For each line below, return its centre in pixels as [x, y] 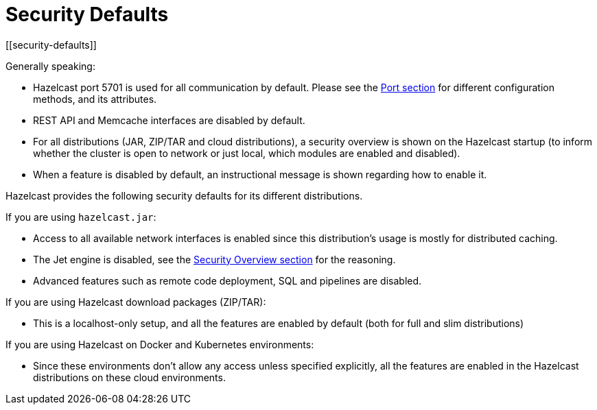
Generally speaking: [50, 66]
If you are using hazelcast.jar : [81, 217]
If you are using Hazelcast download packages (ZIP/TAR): [136, 302]
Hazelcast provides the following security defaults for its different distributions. [184, 195]
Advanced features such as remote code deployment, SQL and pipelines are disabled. [227, 280]
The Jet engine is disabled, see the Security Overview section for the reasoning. [214, 259]
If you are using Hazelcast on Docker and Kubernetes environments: [160, 344]
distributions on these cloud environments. [129, 377]
